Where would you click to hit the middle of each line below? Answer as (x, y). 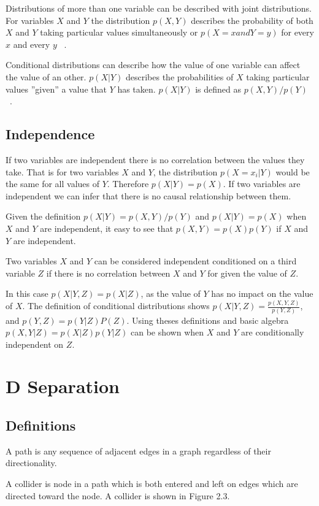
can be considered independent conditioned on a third (195, 261)
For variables (30, 20)
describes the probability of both (252, 20)
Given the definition (43, 216)
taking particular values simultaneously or (119, 32)
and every (32, 44)
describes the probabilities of (179, 76)
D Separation (63, 386)
